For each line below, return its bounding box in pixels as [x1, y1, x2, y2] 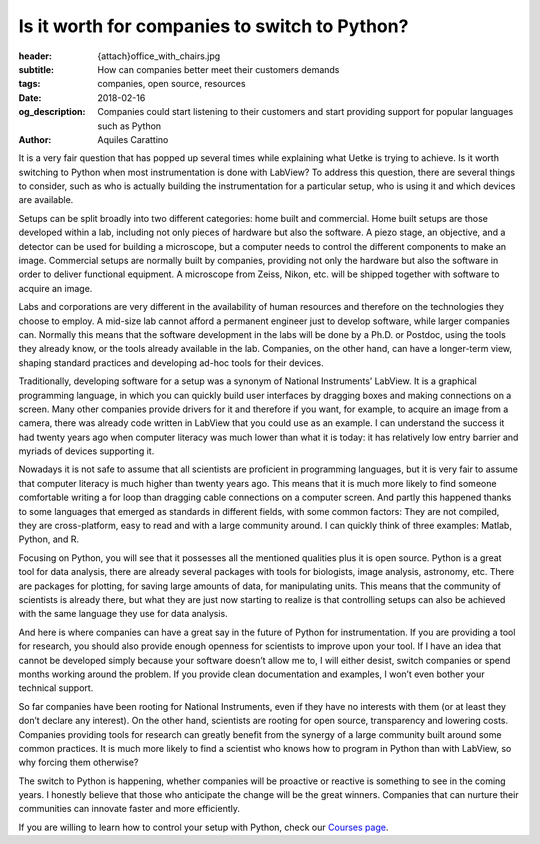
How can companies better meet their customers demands [97, 63, 340, 75]
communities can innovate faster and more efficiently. [18, 803, 240, 815]
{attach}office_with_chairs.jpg [97, 50, 221, 62]
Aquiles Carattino [97, 133, 169, 145]
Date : [18, 91, 42, 104]
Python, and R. [18, 533, 80, 545]
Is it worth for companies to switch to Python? [18, 15, 409, 37]
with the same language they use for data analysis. [18, 608, 229, 620]
